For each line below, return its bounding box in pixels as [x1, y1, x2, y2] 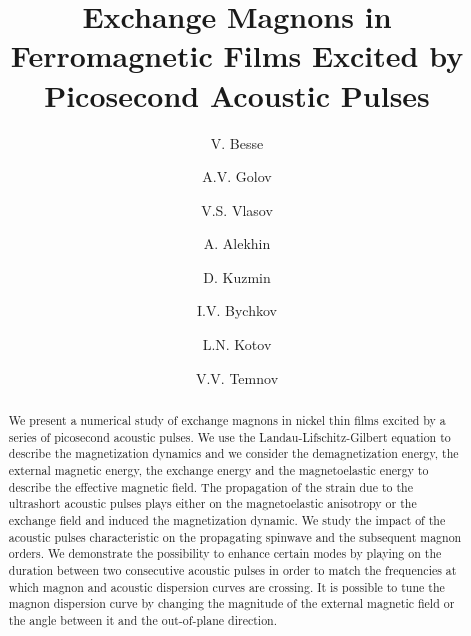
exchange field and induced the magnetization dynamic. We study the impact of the [8, 511, 446, 528]
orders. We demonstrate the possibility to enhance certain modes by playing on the [8, 545, 442, 562]
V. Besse [210, 132, 264, 153]
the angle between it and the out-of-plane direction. [8, 611, 278, 628]
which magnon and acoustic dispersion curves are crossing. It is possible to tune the [8, 578, 445, 595]
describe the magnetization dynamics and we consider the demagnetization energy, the [8, 445, 459, 462]
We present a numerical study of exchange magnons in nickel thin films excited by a [8, 412, 446, 429]
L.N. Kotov [202, 334, 272, 355]
